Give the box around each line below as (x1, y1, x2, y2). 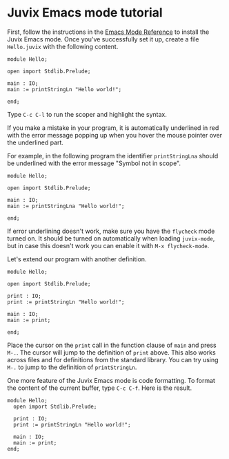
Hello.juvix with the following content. (7, 42, 119, 50)
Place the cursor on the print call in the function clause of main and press (7, 341, 217, 349)
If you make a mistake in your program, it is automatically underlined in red (7, 123, 219, 132)
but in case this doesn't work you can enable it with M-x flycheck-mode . (7, 241, 210, 250)
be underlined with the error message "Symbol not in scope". (7, 159, 181, 167)
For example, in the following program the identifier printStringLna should (7, 151, 219, 160)
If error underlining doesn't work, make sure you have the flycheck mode (7, 227, 215, 235)
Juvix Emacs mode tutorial (7, 5, 163, 21)
